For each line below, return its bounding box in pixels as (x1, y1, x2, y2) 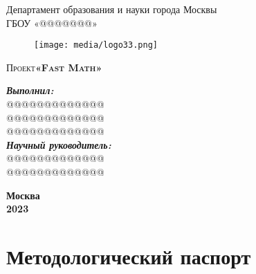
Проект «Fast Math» (6, 60, 102, 74)
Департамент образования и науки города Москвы (6, 2, 217, 16)
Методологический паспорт (6, 241, 251, 270)
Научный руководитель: (6, 137, 111, 152)
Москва (6, 188, 40, 202)
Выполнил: (6, 83, 54, 98)
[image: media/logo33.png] (34, 40, 158, 51)
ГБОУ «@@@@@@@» (6, 15, 98, 30)
